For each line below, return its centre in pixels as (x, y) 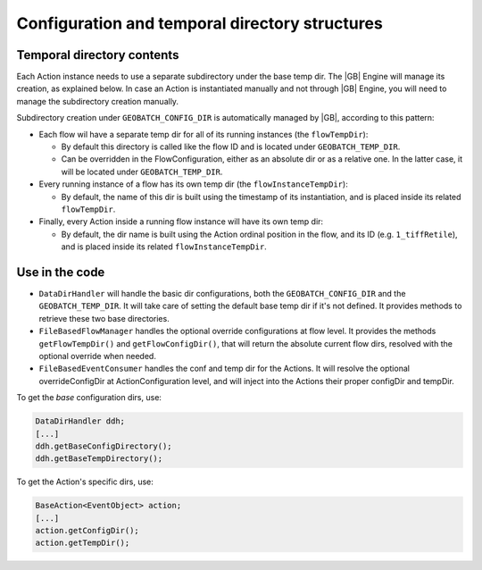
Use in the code (61, 272)
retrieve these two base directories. (104, 318)
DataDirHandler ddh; (80, 421)
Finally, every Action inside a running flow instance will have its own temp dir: (181, 222)
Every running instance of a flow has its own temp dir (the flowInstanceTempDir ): (193, 184)
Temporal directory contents (98, 55)
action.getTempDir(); (83, 543)
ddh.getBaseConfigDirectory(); (104, 446)
